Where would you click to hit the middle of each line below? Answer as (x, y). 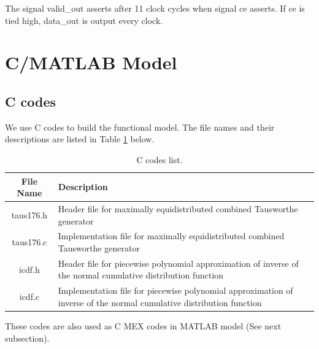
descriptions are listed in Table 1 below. (80, 139)
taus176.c (29, 242)
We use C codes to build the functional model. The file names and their (140, 127)
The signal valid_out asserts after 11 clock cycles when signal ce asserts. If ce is (155, 8)
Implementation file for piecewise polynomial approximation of (175, 290)
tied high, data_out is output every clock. (84, 20)
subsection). (27, 338)
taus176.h (29, 214)
